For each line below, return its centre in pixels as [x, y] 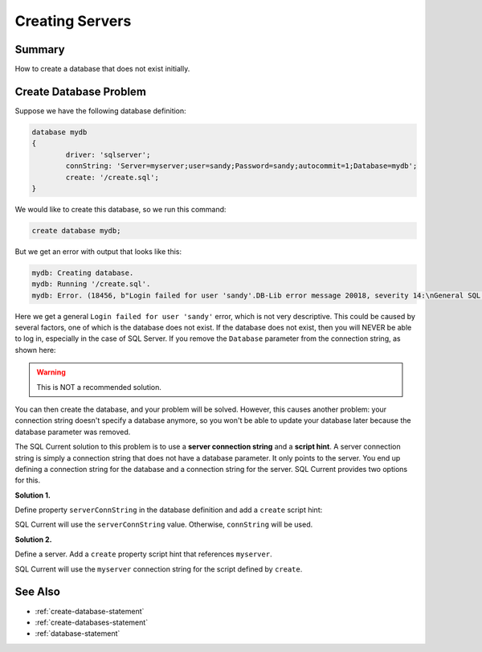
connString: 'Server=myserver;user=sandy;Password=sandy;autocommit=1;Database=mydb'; [241, 166]
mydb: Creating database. [83, 273]
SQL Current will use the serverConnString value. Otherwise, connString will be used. [164, 525]
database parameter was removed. [73, 432]
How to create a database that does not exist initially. [102, 69]
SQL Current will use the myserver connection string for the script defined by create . [159, 569]
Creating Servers [73, 21]
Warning [51, 372]
